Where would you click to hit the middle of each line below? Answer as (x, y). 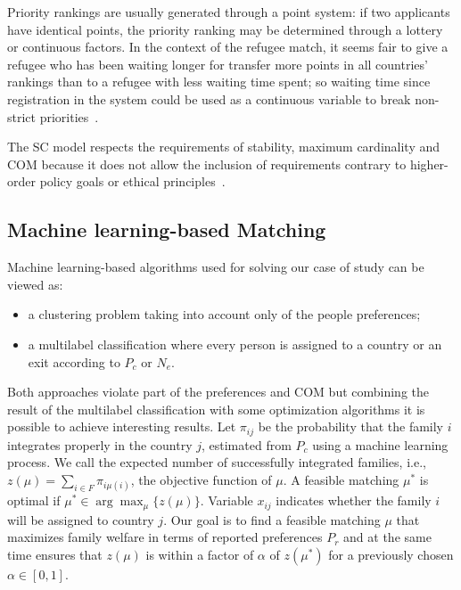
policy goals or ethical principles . (132, 181)
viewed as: (35, 284)
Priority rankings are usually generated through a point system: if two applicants (229, 12)
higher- (429, 164)
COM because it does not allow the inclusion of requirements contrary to (207, 164)
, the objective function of (201, 479)
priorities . (69, 116)
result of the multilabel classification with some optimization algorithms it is (216, 409)
